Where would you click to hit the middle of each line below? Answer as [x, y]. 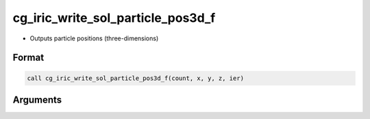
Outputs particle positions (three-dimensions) [94, 38]
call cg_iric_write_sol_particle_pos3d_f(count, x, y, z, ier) [136, 78]
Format [28, 58]
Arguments [37, 100]
